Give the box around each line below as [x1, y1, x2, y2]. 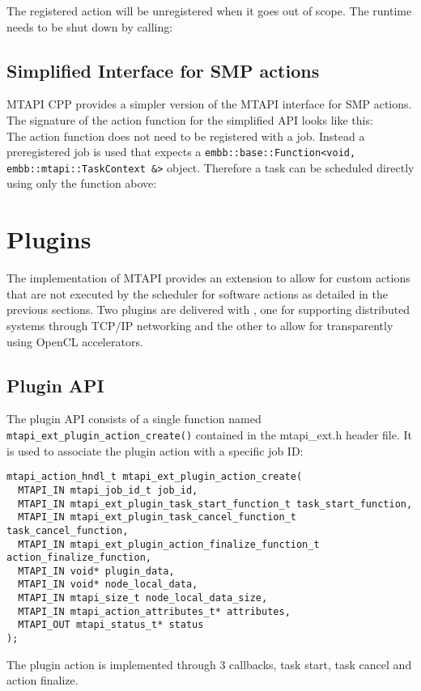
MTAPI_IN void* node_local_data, [18, 579, 198, 591]
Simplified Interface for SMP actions [6, 57, 320, 83]
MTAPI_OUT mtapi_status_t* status [18, 619, 204, 631]
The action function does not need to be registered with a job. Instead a [6, 127, 365, 144]
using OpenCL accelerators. [6, 333, 143, 350]
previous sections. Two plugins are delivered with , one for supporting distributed [6, 301, 410, 318]
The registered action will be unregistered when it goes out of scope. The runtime [6, 2, 412, 19]
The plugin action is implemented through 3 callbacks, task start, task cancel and [6, 655, 412, 672]
